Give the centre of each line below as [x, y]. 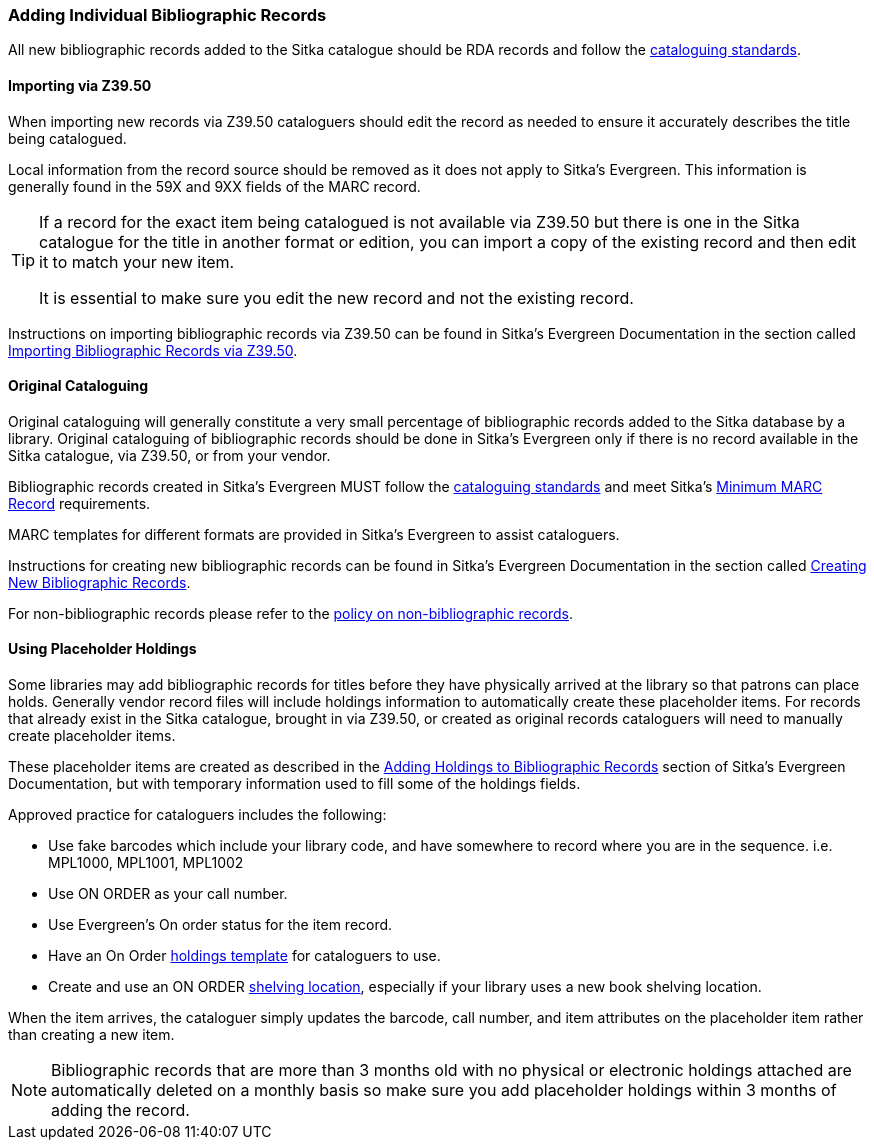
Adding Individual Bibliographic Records [167, 15]
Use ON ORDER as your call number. [168, 894]
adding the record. [120, 1110]
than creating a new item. [91, 1035]
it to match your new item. [137, 261]
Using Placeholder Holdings [102, 649]
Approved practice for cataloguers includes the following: [197, 815]
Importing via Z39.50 [80, 85]
